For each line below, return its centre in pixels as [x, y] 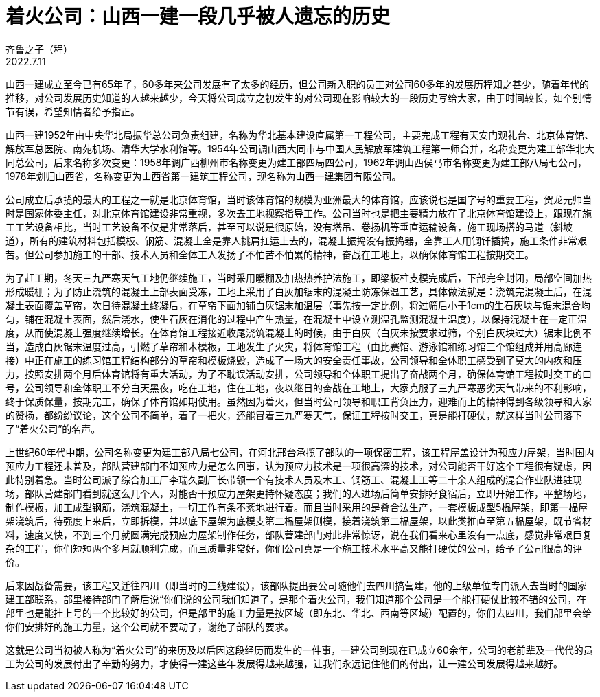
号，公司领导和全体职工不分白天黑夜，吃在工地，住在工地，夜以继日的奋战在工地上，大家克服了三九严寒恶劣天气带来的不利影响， [299, 387]
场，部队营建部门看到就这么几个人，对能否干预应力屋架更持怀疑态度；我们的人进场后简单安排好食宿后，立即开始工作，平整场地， [299, 493]
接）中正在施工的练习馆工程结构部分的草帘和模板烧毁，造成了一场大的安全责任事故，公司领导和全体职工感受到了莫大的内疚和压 [294, 360]
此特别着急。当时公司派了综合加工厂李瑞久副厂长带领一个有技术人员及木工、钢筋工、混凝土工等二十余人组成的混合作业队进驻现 [294, 479]
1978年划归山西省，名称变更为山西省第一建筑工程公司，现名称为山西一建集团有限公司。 [204, 176]
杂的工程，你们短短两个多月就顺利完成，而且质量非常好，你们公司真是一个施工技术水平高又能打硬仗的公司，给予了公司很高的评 [294, 548]
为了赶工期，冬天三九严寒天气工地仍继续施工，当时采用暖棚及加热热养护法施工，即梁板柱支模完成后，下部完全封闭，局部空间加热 [299, 277]
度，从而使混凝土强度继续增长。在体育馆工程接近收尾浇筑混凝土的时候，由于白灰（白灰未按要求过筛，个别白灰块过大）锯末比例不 [299, 332]
